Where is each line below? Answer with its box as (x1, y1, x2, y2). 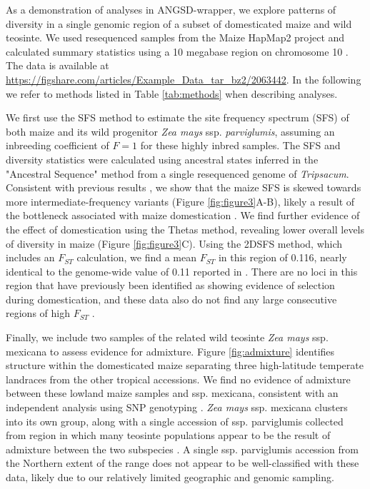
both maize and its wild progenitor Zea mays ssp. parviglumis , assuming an (6, 123, 335, 138)
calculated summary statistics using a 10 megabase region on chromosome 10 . (6, 44, 349, 59)
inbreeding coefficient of (6, 138, 109, 153)
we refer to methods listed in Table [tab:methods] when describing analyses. (6, 86, 338, 101)
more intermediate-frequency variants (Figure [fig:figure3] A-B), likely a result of (6, 193, 355, 208)
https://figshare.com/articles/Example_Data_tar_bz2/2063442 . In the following (6, 71, 361, 86)
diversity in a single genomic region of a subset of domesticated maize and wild (6, 16, 352, 31)
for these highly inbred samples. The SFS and (140, 138, 341, 153)
